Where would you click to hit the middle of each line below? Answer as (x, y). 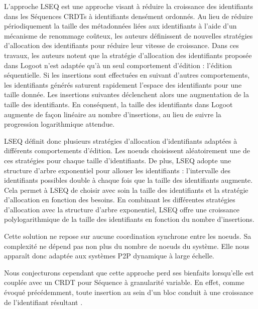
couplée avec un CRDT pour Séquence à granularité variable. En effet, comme (124, 282)
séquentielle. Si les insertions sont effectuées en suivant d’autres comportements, (127, 75)
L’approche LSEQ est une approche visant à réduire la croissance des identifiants (128, 6)
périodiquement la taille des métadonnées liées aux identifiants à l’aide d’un (120, 26)
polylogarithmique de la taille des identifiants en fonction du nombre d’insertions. (129, 219)
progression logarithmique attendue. (59, 124)
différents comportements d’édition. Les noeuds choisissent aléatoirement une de (127, 150)
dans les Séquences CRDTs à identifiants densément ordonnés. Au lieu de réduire (128, 16)
